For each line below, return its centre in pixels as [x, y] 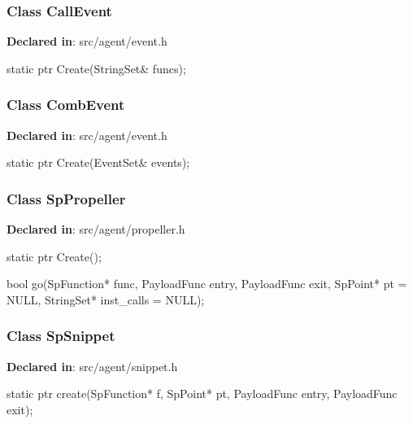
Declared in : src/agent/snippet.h [92, 366]
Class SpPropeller [66, 198]
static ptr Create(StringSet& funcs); [96, 68]
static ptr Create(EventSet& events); [98, 162]
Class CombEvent [66, 105]
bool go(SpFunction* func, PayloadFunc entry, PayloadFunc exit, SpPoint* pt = [207, 284]
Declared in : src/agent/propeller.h [96, 229]
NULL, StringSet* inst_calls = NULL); [106, 299]
